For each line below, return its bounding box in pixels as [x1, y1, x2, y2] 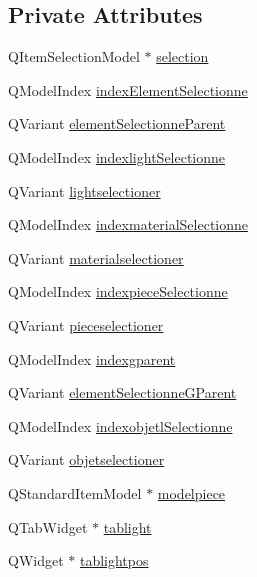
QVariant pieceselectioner [8, 314, 164, 335]
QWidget [8, 550, 64, 571]
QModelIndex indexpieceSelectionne [8, 281, 228, 302]
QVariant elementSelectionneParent [8, 113, 226, 134]
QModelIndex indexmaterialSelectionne [8, 214, 249, 235]
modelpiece [157, 482, 226, 503]
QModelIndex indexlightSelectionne [8, 146, 226, 167]
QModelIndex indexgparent [8, 348, 176, 369]
